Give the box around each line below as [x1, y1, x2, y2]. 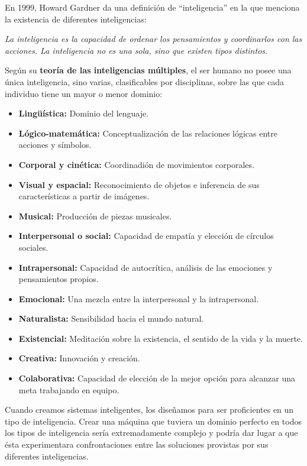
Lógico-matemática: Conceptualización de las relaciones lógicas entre [18, 127, 278, 139]
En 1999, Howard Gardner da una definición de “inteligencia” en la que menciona [5, 1, 300, 13]
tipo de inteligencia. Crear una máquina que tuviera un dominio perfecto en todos [5, 415, 302, 427]
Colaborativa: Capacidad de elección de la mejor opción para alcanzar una [18, 372, 295, 384]
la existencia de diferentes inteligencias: [5, 12, 147, 25]
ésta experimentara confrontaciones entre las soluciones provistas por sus [5, 438, 269, 451]
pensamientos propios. [18, 273, 99, 285]
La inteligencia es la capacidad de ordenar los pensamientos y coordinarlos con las [5, 33, 302, 45]
